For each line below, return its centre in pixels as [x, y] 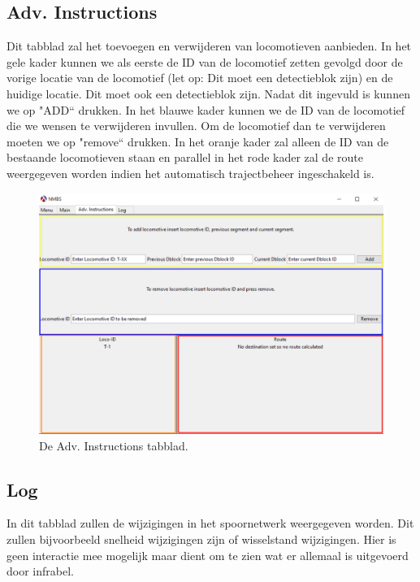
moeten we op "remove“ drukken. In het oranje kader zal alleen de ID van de [198, 141]
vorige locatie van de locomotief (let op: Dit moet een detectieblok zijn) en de [200, 78]
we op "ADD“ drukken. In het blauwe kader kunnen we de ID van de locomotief [206, 109]
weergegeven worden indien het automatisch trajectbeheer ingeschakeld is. [191, 173]
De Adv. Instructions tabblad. [114, 445]
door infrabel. [40, 571]
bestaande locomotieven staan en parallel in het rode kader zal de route [185, 157]
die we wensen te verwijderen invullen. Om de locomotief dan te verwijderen [196, 126]
